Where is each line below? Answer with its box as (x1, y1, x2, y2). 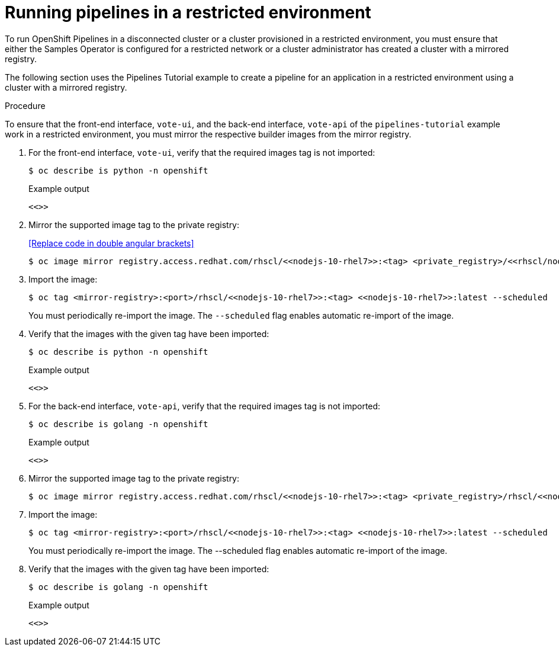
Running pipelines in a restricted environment (5, 2, 371, 23)
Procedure (5, 100, 46, 111)
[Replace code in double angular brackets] (28, 238, 194, 248)
